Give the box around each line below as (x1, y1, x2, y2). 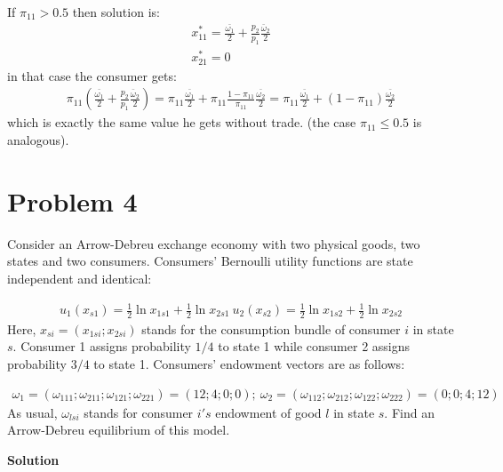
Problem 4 (7, 182, 138, 219)
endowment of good (215, 403, 322, 421)
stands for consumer (84, 403, 194, 421)
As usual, (7, 403, 58, 421)
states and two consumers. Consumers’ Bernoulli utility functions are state (7, 252, 413, 270)
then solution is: (72, 2, 160, 20)
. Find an (384, 403, 435, 421)
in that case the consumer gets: (7, 66, 177, 84)
